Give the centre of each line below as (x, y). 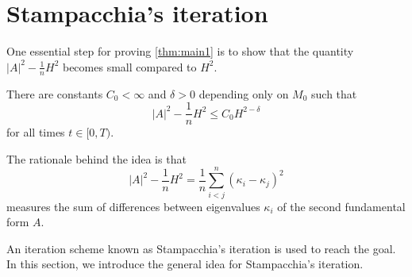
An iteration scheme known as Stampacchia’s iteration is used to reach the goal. (201, 248)
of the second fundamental (341, 206)
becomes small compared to (129, 66)
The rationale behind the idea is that (96, 158)
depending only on (244, 93)
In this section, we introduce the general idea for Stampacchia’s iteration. (185, 264)
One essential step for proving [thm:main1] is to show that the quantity (180, 51)
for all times (36, 132)
